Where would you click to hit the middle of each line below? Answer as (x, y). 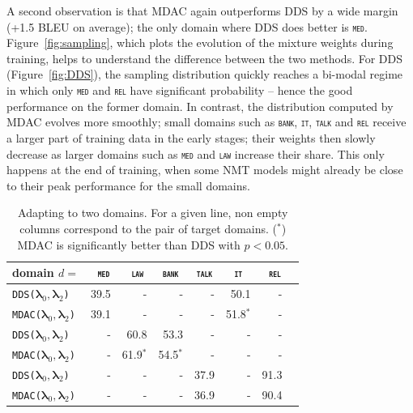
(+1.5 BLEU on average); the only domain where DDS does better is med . (187, 26)
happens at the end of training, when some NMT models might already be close (205, 170)
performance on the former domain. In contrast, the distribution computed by (200, 106)
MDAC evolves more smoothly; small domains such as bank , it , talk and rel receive (206, 122)
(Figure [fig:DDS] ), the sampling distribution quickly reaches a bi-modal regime (205, 74)
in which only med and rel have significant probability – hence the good (180, 90)
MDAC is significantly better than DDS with (129, 244)
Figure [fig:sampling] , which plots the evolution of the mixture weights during (200, 43)
